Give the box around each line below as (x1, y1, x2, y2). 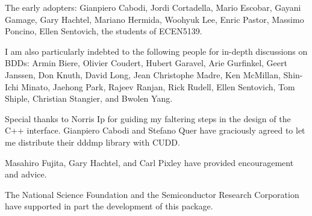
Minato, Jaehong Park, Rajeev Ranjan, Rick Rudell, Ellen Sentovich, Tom (21, 80, 295, 93)
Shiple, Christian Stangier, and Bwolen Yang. (5, 92, 173, 105)
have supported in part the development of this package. (5, 200, 213, 212)
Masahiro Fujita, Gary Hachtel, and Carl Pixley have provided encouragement (5, 156, 294, 168)
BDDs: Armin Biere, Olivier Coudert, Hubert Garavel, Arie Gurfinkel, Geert (5, 57, 287, 69)
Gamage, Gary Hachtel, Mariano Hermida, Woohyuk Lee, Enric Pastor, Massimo (5, 13, 304, 25)
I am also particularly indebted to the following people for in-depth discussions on (5, 45, 308, 57)
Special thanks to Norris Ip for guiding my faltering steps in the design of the (5, 112, 291, 125)
